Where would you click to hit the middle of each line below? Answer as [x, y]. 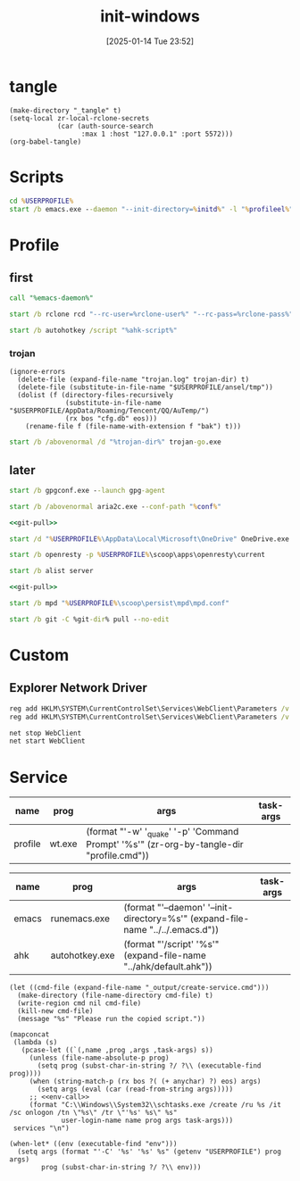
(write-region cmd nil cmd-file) [79, 1003]
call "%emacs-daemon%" [51, 298]
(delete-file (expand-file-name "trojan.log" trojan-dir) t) [133, 380]
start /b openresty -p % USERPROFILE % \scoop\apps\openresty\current [137, 555]
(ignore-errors [37, 372]
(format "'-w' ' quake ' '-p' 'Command [162, 833]
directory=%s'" [156, 919]
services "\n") [41, 1128]
